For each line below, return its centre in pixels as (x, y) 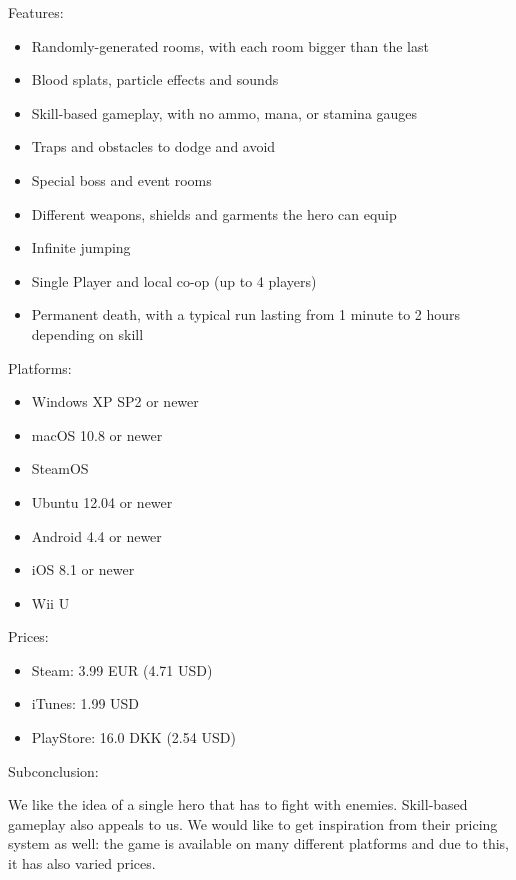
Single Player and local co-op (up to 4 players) (174, 280)
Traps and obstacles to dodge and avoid (153, 146)
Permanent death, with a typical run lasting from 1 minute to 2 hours (246, 314)
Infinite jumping (81, 247)
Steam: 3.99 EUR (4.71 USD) (122, 669)
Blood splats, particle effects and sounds (155, 79)
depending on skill (87, 333)
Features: (36, 12)
